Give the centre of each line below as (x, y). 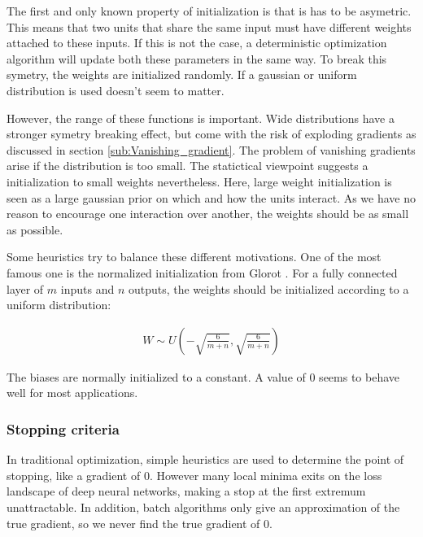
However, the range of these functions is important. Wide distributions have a (201, 118)
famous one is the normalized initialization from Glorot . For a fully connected (202, 272)
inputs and (87, 288)
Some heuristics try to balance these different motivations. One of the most (194, 257)
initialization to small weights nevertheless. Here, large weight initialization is (199, 181)
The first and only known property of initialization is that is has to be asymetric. (209, 11)
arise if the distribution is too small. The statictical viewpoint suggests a (188, 166)
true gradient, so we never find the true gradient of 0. (140, 523)
